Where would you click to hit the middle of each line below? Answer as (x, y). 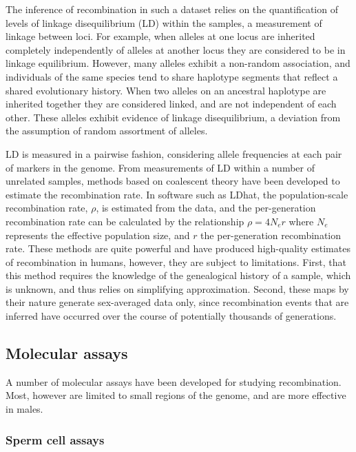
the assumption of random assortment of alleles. (107, 131)
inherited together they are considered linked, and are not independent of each (171, 104)
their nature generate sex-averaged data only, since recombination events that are (177, 302)
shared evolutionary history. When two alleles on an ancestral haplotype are (166, 90)
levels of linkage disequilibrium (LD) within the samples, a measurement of (164, 22)
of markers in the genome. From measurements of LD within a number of (160, 167)
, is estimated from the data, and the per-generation (206, 208)
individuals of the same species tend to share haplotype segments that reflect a (172, 76)
